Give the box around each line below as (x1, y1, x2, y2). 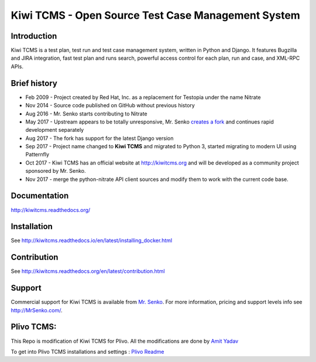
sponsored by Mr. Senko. (25, 168, 86, 175)
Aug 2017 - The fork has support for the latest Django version (25, 135, 174, 142)
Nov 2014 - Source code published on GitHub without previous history (25, 102, 195, 109)
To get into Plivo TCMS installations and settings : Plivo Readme (11, 348, 164, 355)
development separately (25, 127, 84, 134)
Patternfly (25, 151, 50, 158)
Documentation (11, 191, 69, 201)
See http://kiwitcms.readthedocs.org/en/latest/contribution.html (11, 268, 165, 275)
